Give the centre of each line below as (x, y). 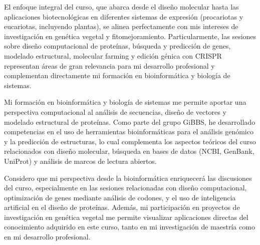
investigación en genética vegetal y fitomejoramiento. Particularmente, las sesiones (130, 36)
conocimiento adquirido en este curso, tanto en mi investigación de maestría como (129, 227)
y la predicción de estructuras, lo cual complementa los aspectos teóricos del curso (130, 141)
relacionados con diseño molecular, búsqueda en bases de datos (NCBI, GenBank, (129, 151)
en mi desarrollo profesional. (47, 237)
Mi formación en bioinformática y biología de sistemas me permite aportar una (125, 102)
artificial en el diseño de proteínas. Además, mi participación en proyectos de (122, 207)
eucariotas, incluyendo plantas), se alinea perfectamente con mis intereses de (121, 26)
